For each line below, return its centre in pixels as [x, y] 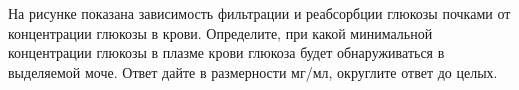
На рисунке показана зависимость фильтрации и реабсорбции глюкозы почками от [259, 13]
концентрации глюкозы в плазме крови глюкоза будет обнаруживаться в [226, 52]
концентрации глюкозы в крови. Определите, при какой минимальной [220, 32]
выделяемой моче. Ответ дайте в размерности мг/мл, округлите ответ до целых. [253, 71]
